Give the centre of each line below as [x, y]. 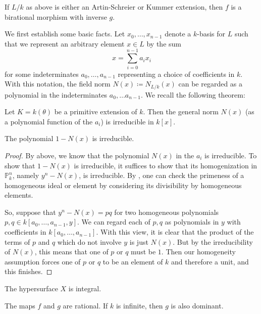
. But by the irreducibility [213, 241]
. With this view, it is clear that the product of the [175, 232]
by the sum [164, 43]
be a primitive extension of [96, 111]
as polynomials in [192, 222]
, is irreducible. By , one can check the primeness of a [162, 175]
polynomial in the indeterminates [56, 94]
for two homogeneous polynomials [167, 212]
